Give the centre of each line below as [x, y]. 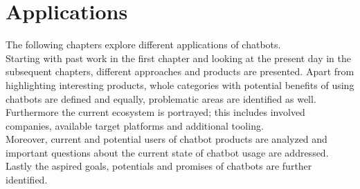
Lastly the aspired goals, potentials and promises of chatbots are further [159, 166]
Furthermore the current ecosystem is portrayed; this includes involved [155, 112]
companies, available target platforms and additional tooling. [135, 125]
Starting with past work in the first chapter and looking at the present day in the [179, 58]
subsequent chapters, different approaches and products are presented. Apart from [180, 71]
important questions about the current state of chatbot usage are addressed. [167, 152]
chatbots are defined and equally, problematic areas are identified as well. [161, 98]
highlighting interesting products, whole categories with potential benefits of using [180, 84]
